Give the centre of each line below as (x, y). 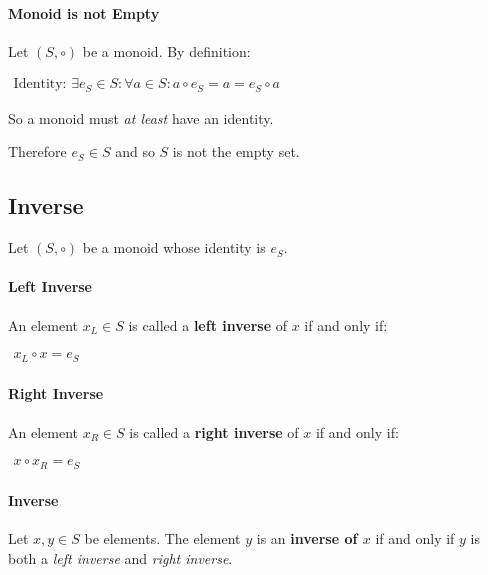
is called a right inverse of (214, 431)
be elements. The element (162, 538)
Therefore (37, 151)
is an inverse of (307, 538)
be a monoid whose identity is (174, 247)
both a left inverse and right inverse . (120, 558)
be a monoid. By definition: (166, 50)
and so (135, 151)
